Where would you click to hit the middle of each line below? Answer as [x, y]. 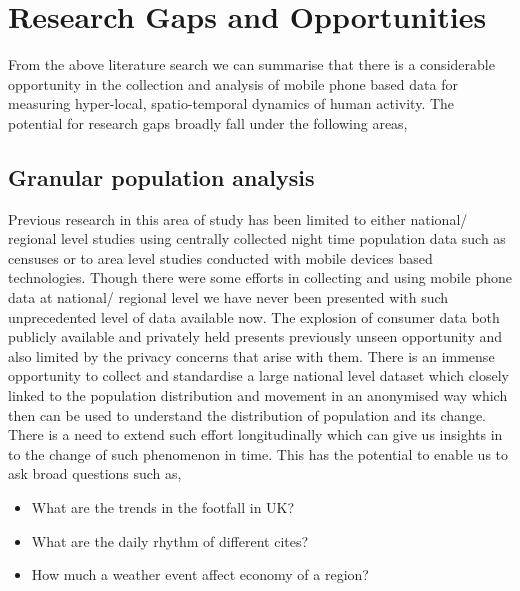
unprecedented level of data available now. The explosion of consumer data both [254, 316]
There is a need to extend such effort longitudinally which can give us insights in [255, 434]
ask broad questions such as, [95, 473]
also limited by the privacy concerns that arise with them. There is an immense [251, 355]
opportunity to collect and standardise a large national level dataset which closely [258, 375]
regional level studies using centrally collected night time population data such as [257, 238]
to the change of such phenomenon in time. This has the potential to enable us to [258, 453]
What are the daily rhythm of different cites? [170, 540]
